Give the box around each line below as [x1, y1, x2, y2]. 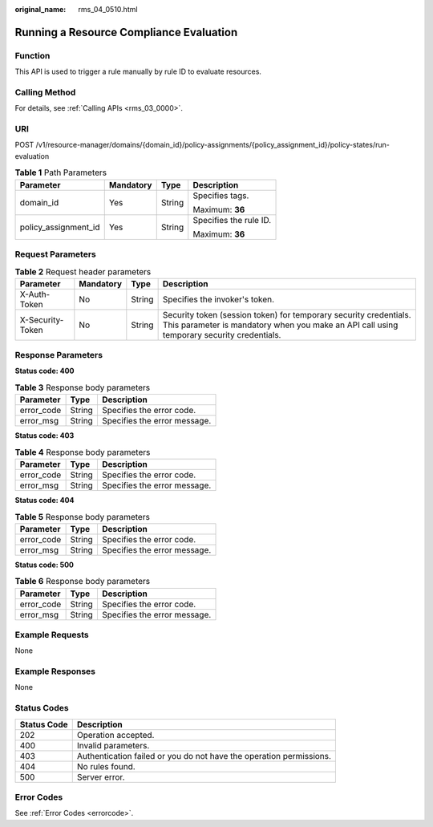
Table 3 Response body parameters [14, 382, 151, 393]
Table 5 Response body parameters [14, 511, 150, 522]
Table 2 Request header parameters [14, 266, 152, 277]
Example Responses [14, 666, 96, 677]
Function [14, 50, 51, 61]
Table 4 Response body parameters [14, 446, 151, 457]
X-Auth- [19, 289, 51, 300]
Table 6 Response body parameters [14, 576, 151, 587]
